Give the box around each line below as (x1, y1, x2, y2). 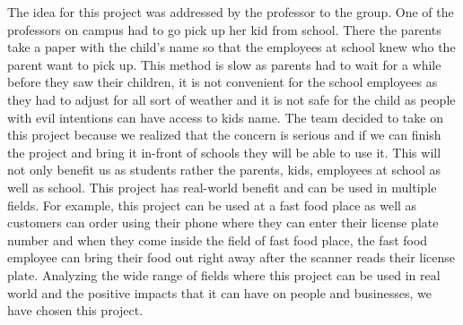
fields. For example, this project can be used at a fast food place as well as (7, 195, 417, 214)
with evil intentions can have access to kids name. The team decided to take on (7, 107, 443, 126)
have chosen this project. (7, 301, 144, 320)
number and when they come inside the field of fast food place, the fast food (7, 230, 428, 249)
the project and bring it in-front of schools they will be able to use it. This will (7, 142, 441, 161)
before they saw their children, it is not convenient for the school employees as (7, 73, 438, 91)
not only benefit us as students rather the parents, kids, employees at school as (7, 160, 441, 179)
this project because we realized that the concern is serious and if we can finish (7, 125, 441, 144)
